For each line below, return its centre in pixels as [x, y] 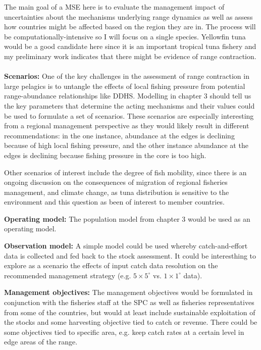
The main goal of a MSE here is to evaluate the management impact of [114, 7]
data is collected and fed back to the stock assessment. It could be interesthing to [130, 255]
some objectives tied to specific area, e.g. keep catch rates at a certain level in [124, 332]
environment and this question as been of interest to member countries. [114, 202]
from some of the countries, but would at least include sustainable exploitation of [130, 312]
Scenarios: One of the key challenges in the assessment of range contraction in [127, 76]
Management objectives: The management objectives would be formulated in [128, 292]
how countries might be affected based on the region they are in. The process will [130, 27]
